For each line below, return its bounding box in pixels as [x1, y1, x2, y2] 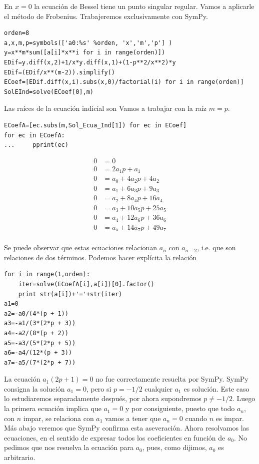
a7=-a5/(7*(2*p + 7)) [4, 359, 76, 366]
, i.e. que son [197, 242, 236, 253]
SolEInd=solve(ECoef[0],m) [4, 88, 93, 95]
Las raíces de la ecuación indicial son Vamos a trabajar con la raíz [4, 103, 207, 113]
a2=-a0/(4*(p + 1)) [4, 310, 68, 317]
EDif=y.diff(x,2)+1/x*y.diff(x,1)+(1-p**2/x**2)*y [4, 58, 176, 66]
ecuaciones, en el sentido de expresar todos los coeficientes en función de [4, 432, 225, 443]
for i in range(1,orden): [4, 271, 90, 278]
